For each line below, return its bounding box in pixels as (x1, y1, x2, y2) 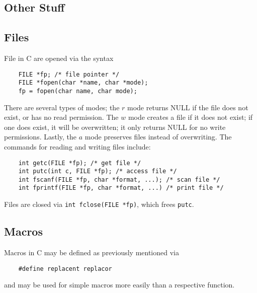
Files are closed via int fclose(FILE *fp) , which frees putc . (4, 199, 194, 209)
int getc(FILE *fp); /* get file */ (18, 159, 141, 167)
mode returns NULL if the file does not (127, 102, 248, 112)
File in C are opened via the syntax (4, 52, 114, 63)
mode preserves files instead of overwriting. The (84, 131, 232, 142)
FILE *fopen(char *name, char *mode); (18, 79, 148, 87)
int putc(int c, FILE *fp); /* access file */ (18, 168, 177, 175)
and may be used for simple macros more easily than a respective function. (4, 279, 235, 290)
